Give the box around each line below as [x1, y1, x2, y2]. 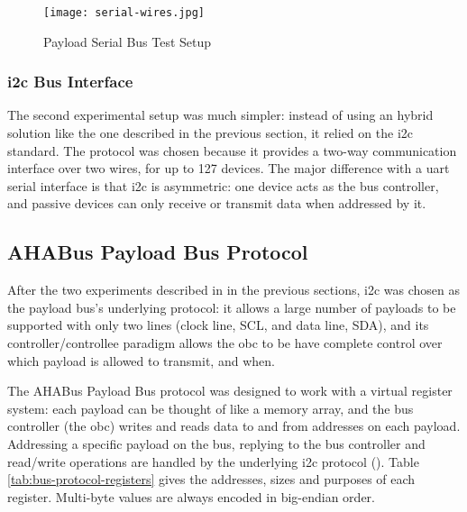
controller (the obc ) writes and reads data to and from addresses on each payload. [7, 416, 461, 435]
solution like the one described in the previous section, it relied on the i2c [7, 123, 413, 142]
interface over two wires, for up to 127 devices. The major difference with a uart [7, 159, 450, 178]
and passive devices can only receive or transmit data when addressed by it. [7, 194, 426, 213]
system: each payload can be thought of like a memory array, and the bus [7, 398, 414, 417]
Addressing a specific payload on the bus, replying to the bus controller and [7, 434, 426, 453]
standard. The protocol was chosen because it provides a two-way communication [7, 141, 457, 160]
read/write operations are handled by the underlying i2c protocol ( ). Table [7, 452, 419, 471]
